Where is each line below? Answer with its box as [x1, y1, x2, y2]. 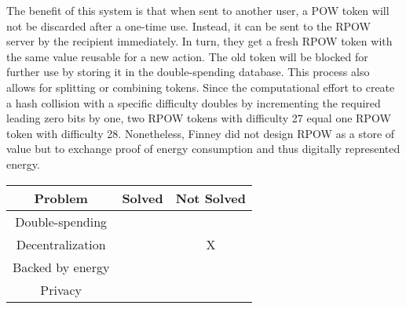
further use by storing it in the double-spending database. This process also [6, 64, 370, 80]
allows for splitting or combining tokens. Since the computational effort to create [6, 78, 395, 95]
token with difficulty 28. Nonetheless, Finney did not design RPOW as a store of [6, 125, 395, 141]
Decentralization [16, 234, 106, 253]
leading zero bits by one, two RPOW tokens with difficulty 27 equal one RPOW [6, 110, 391, 126]
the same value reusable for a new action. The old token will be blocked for [6, 48, 368, 64]
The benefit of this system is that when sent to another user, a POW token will [6, 2, 390, 18]
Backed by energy [13, 257, 110, 276]
